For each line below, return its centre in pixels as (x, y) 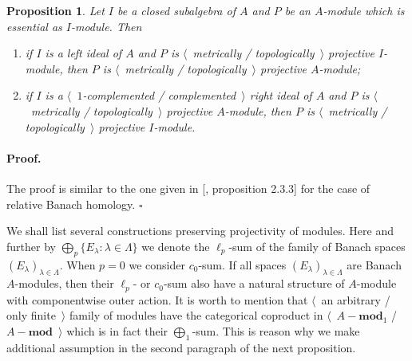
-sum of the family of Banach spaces (317, 246)
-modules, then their (64, 283)
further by (31, 246)
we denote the (176, 246)
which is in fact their (117, 330)
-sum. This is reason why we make (276, 330)
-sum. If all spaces (242, 264)
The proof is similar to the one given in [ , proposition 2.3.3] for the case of (188, 188)
